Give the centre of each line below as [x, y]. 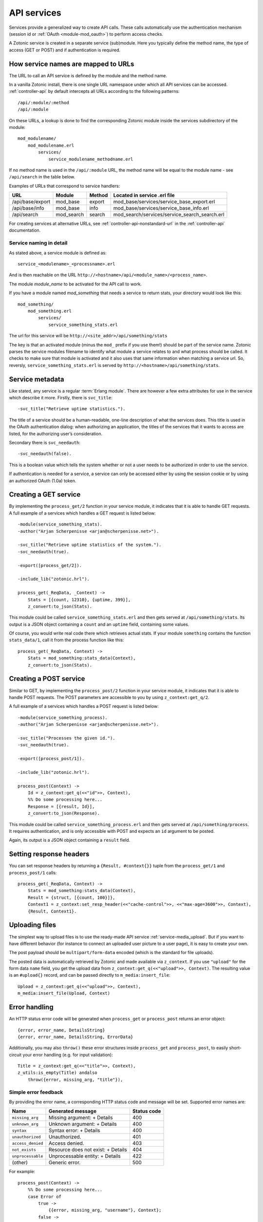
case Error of [45, 1197]
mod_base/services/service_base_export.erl [164, 202]
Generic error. [65, 1162]
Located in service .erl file [144, 196]
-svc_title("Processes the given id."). [66, 738]
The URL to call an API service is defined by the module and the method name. [88, 75]
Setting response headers [49, 854]
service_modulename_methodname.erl [91, 159]
